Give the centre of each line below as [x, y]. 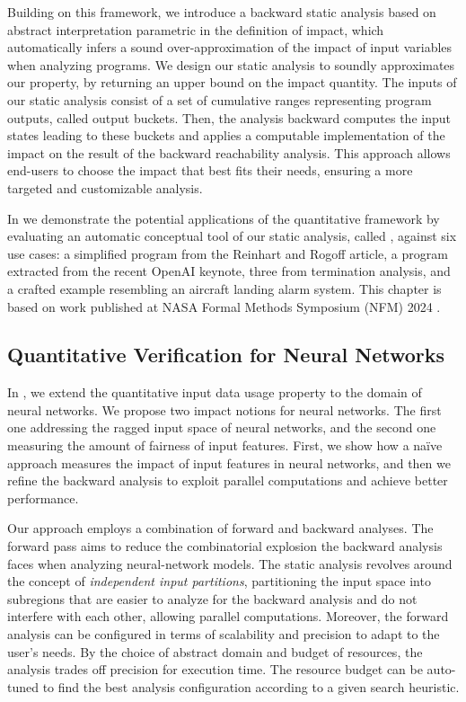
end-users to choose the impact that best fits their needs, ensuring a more [210, 170]
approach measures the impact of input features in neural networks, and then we [229, 462]
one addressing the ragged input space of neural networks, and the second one [222, 427]
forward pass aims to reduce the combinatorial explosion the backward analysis [225, 546]
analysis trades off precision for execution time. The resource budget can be [215, 669]
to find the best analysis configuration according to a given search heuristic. [251, 686]
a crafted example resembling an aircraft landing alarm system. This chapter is [224, 288]
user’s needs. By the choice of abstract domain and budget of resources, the [215, 651]
